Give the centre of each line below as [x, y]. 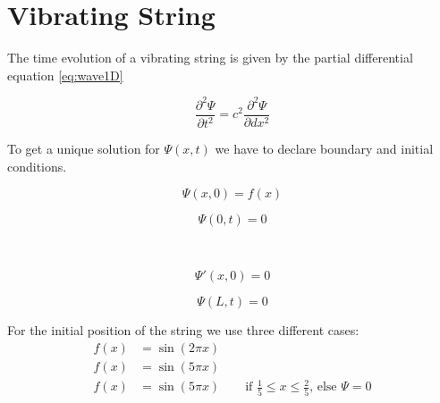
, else [323, 387]
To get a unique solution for [84, 149]
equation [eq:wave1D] [65, 75]
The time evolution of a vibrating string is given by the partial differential [210, 58]
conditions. [37, 166]
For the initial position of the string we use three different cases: [183, 330]
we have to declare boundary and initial [324, 149]
